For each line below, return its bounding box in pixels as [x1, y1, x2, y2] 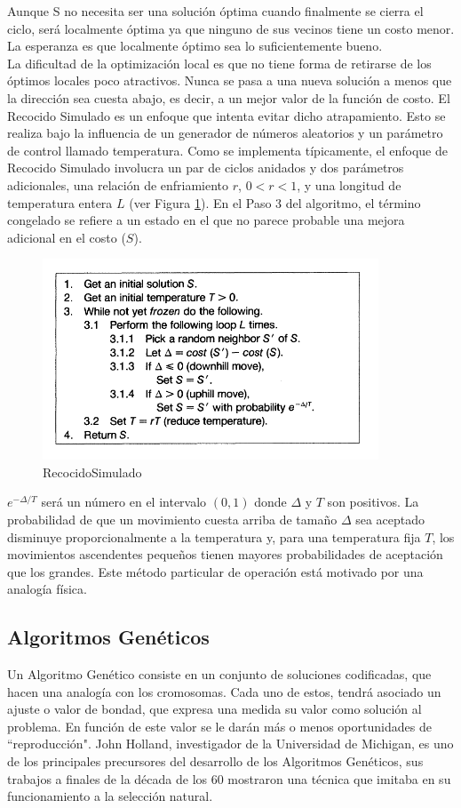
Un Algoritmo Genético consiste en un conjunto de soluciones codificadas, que [7, 665, 432, 684]
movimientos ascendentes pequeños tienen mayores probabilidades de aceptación [7, 545, 443, 564]
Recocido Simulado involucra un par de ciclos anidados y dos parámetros [7, 158, 404, 177]
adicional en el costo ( [7, 228, 126, 246]
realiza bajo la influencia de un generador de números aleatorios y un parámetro [7, 124, 443, 142]
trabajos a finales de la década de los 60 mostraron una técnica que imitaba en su [7, 769, 451, 788]
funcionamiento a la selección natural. [7, 787, 213, 805]
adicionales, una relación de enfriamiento [7, 175, 229, 194]
